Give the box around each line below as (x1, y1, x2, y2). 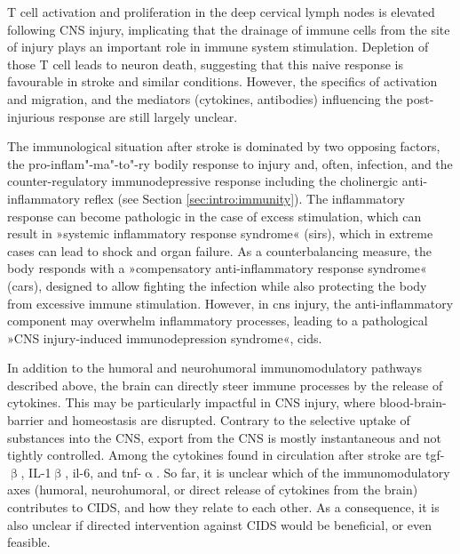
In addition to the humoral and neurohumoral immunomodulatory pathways (7, 358, 422, 377)
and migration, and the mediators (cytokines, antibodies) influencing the (7, 89, 402, 108)
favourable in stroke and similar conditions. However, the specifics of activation (7, 72, 438, 91)
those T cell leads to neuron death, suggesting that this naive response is (7, 54, 403, 73)
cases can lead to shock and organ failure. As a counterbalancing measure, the (7, 241, 432, 260)
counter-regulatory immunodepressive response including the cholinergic (7, 172, 399, 190)
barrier (7, 411, 44, 430)
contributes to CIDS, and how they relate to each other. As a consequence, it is (7, 498, 440, 517)
